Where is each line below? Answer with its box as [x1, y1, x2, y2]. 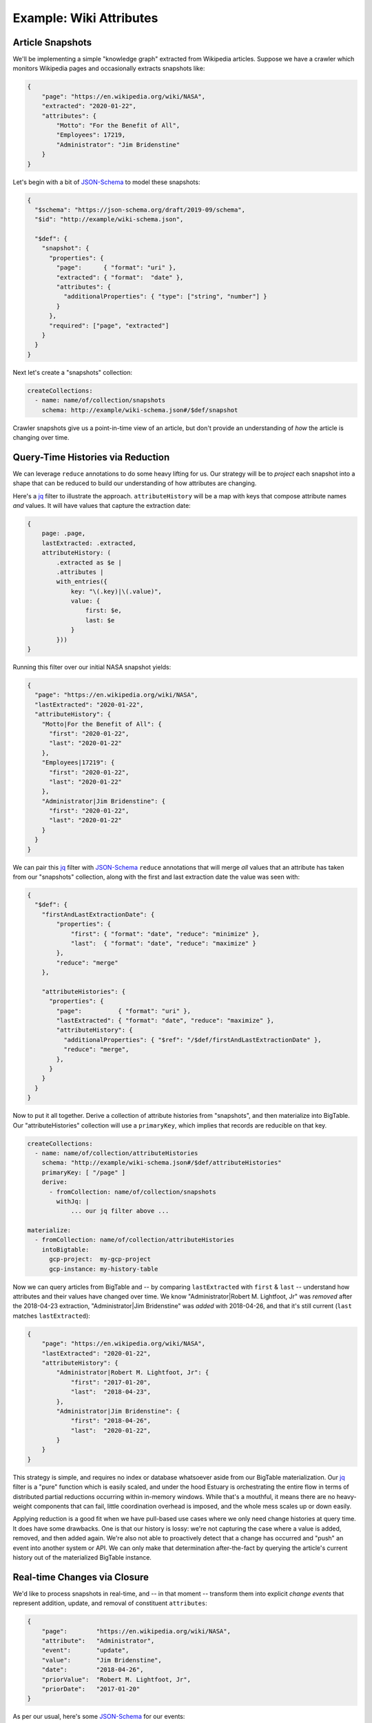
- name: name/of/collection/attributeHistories [34, 1149, 198, 1157]
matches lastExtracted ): [12, 1312, 91, 1320]
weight [12, 1502, 32, 1511]
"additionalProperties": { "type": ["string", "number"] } [63, 293, 267, 300]
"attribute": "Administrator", [41, 1637, 155, 1645]
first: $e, [85, 606, 122, 615]
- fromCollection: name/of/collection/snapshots [49, 1187, 216, 1196]
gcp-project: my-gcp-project [49, 1255, 152, 1263]
